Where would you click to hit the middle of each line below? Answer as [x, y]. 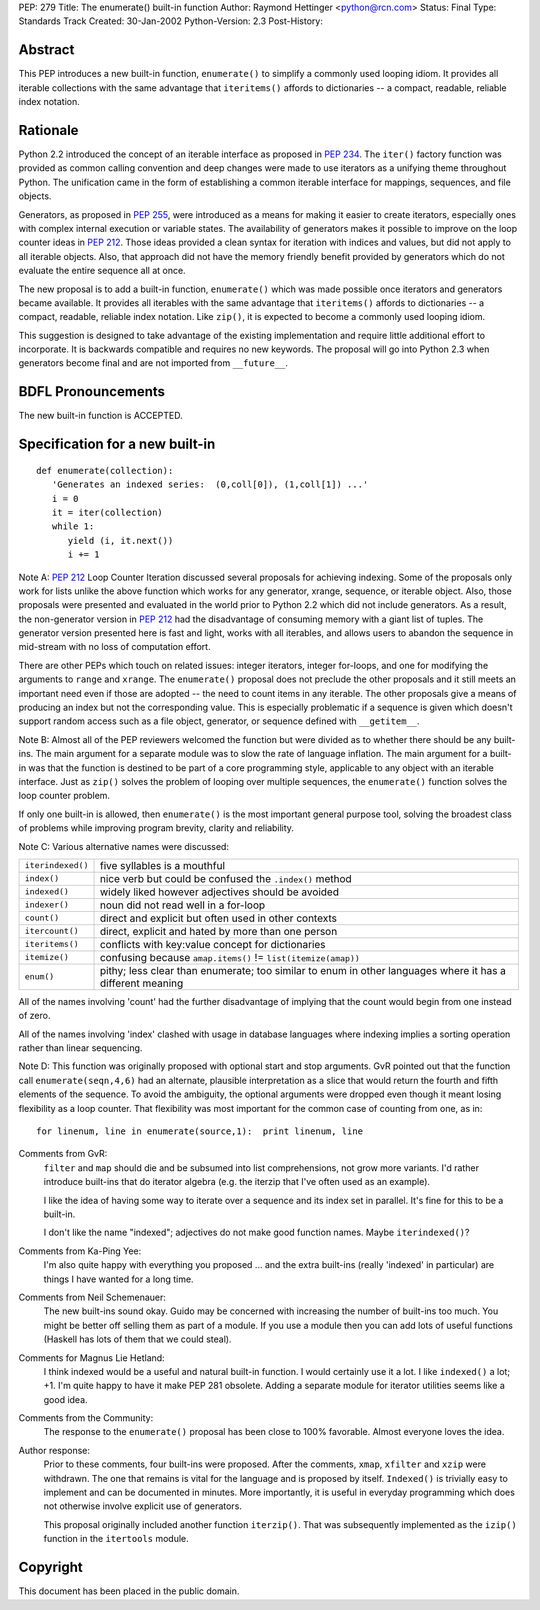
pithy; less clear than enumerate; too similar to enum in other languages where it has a [303, 970]
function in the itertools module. [116, 1539]
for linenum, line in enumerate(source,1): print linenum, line [200, 1131]
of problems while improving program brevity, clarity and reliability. [156, 828]
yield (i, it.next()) [120, 540]
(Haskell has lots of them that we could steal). [137, 1339]
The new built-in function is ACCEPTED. [101, 416]
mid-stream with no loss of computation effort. [114, 647]
